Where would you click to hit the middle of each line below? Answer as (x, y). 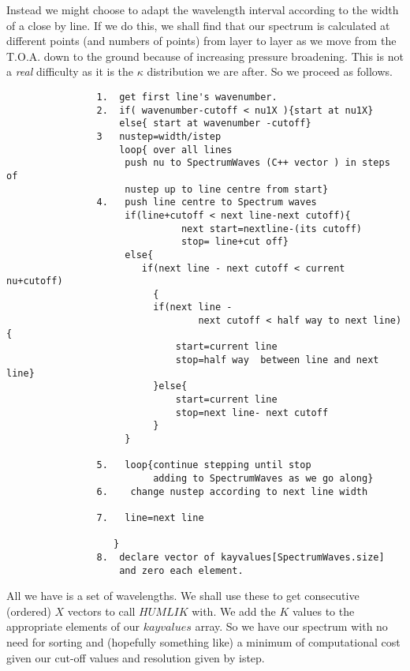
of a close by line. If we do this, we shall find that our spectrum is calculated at (198, 25)
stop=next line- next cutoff (252, 412)
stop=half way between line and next (277, 360)
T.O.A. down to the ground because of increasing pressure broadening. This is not (205, 56)
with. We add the (234, 611)
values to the (323, 611)
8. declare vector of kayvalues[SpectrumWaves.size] (240, 557)
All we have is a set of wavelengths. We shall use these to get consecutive (183, 596)
